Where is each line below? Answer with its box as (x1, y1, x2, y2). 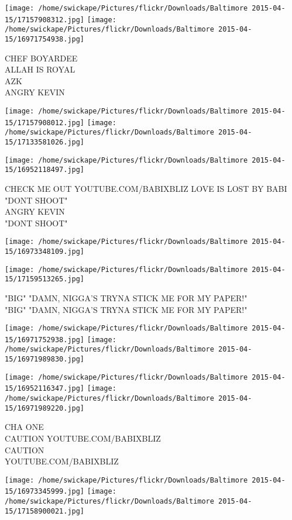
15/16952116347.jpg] (5, 384, 85, 393)
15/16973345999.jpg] (5, 487, 85, 496)
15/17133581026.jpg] (5, 137, 85, 146)
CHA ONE (5, 421, 44, 433)
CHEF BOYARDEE (5, 51, 78, 64)
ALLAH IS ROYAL (5, 63, 75, 75)
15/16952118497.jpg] (5, 166, 85, 174)
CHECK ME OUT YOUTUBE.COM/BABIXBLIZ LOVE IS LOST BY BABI (5, 182, 287, 194)
